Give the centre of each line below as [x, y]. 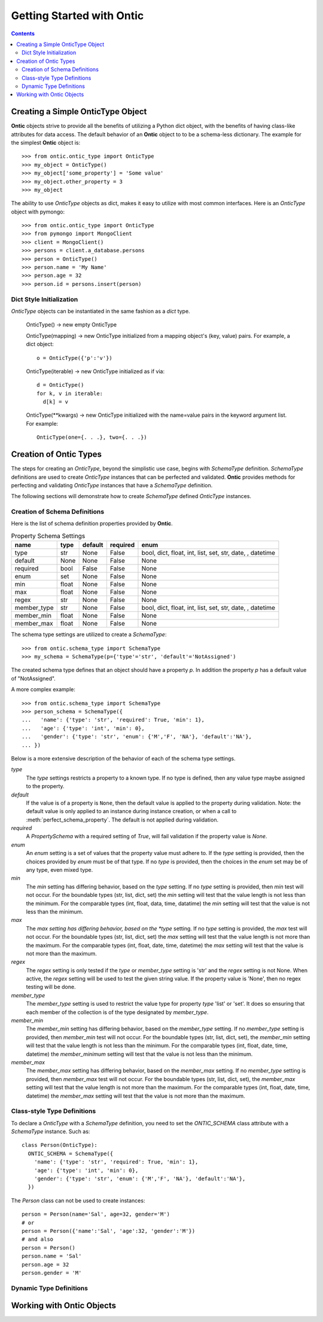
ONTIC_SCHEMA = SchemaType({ [71, 1153]
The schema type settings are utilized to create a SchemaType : [89, 634]
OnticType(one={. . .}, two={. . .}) [92, 437]
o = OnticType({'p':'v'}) [75, 358]
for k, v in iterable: [70, 393]
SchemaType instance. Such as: [51, 1132]
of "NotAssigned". [33, 678]
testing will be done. [51, 987]
